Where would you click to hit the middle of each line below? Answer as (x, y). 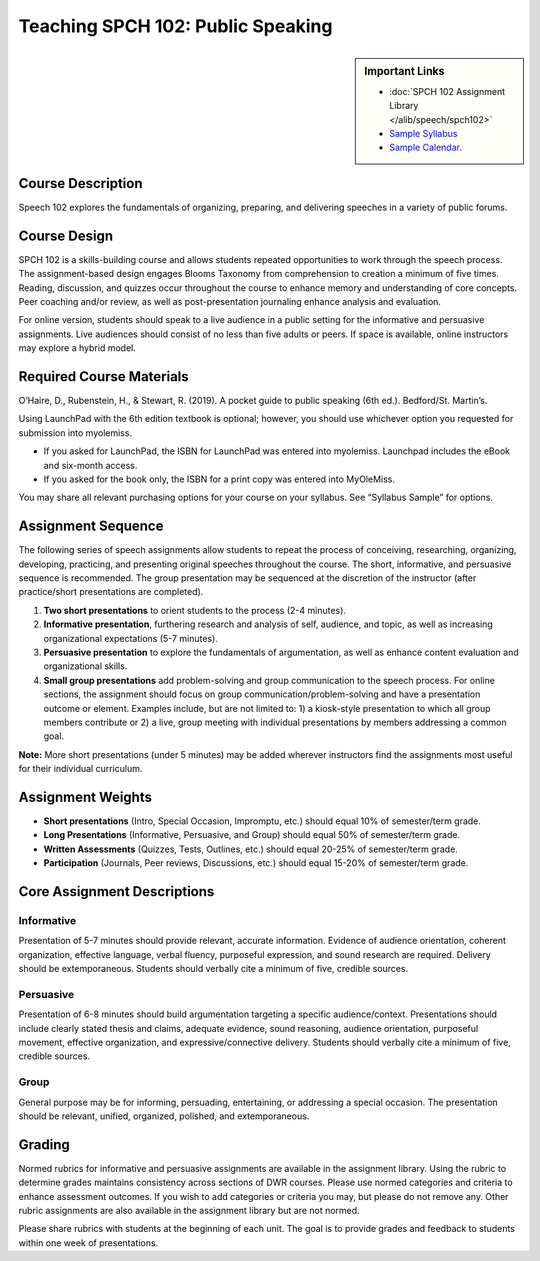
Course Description (80, 183)
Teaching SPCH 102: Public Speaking (175, 26)
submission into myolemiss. (75, 432)
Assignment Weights (85, 796)
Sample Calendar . (425, 147)
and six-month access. (90, 465)
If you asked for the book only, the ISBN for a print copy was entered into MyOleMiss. (219, 479)
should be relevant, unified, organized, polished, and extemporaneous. (164, 1116)
